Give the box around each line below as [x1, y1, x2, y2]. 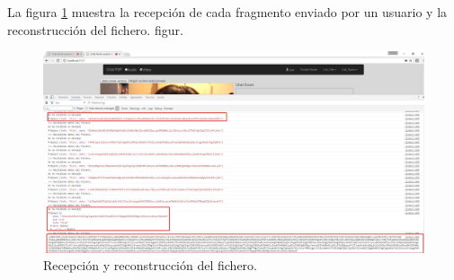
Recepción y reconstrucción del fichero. [43, 256, 257, 275]
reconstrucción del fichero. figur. [7, 20, 183, 39]
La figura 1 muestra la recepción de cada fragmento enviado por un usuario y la [7, 3, 448, 21]
